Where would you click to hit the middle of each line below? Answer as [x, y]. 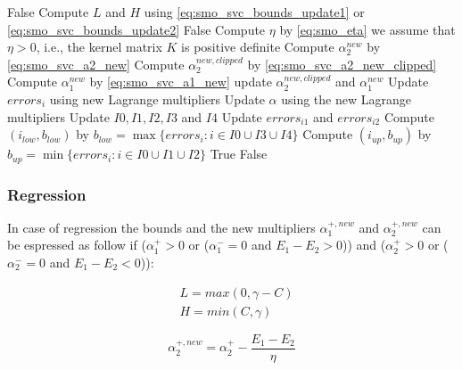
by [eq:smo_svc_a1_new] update [181, 82]
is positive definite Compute [258, 47]
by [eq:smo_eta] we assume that [367, 29]
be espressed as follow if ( [77, 245]
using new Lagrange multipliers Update [157, 99]
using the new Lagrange [346, 99]
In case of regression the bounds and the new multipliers [161, 227]
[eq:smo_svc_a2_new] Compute [96, 64]
